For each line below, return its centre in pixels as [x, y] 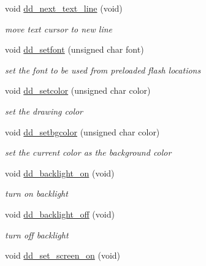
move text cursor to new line [59, 28]
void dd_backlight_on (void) [60, 173]
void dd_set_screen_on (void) [63, 255]
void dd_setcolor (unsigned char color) [78, 90]
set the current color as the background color [88, 152]
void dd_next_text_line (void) [64, 8]
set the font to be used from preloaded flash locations [103, 70]
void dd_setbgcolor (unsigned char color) [82, 131]
